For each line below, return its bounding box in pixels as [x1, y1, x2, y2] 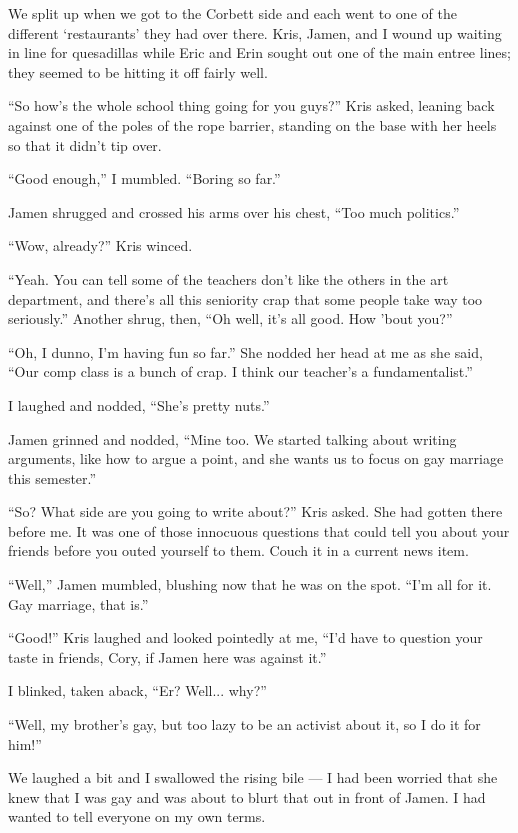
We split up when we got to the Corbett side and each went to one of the [8, 3, 457, 23]
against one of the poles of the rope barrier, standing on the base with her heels [8, 114, 497, 135]
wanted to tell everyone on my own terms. [8, 806, 266, 827]
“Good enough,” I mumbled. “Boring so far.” [8, 168, 281, 189]
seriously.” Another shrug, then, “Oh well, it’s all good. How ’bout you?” [8, 308, 453, 329]
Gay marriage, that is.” [8, 593, 149, 614]
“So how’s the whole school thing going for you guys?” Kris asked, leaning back [8, 95, 495, 116]
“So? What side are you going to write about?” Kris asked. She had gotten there [8, 501, 503, 522]
